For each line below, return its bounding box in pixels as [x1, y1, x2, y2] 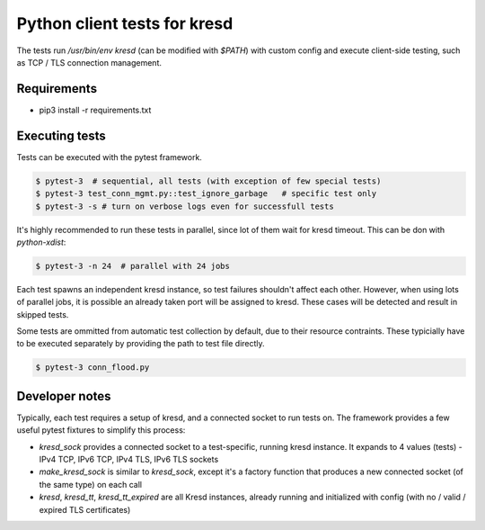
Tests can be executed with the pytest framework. [16, 151, 202, 162]
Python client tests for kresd [16, 13, 234, 33]
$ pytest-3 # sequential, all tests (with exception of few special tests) [35, 175, 382, 186]
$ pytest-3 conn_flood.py [35, 363, 150, 373]
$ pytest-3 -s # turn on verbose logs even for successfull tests [35, 201, 334, 211]
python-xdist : [16, 237, 66, 247]
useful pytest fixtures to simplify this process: [16, 425, 186, 436]
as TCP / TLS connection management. [16, 57, 162, 67]
